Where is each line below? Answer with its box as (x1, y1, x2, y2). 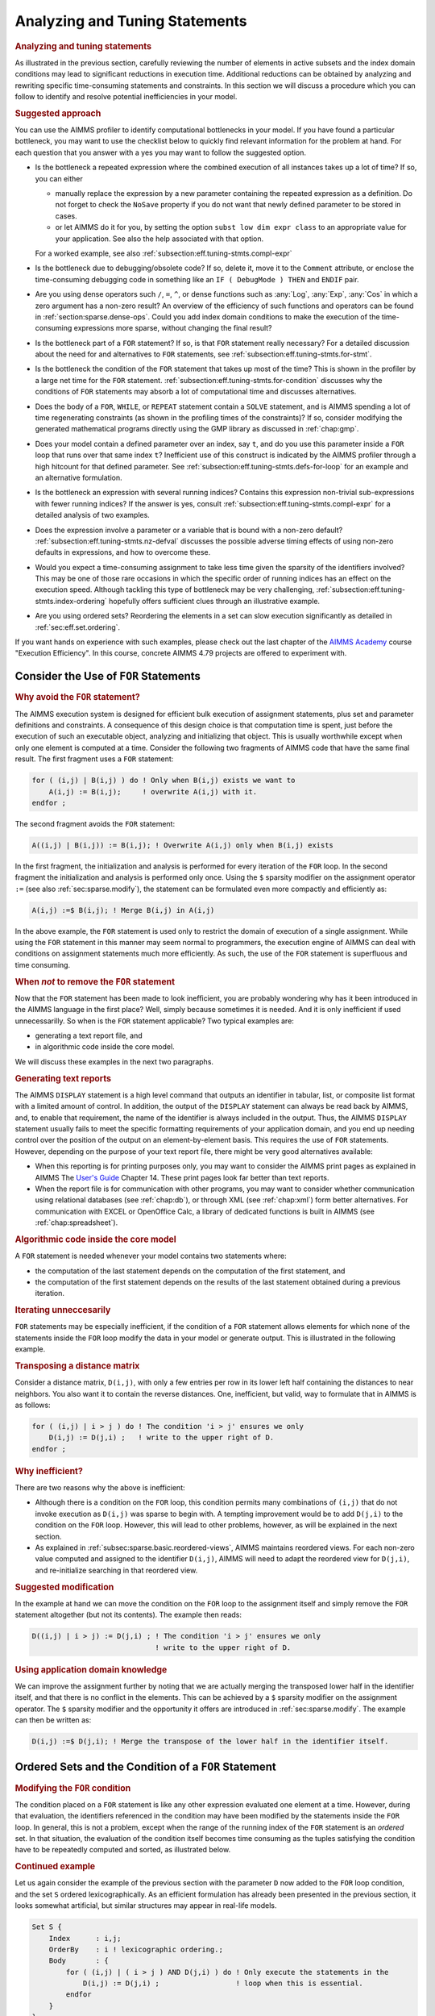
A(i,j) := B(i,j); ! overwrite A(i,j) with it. (48, 787, 258, 796)
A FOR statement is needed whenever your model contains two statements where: (14, 1251, 287, 1261)
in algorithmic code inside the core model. (35, 1042, 175, 1052)
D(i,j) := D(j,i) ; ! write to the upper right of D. (48, 1433, 275, 1443)
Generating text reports (14, 1073, 112, 1084)
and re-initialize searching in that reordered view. (35, 1565, 198, 1575)
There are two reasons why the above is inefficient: (14, 1483, 185, 1493)
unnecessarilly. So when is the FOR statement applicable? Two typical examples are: (14, 1016, 294, 1026)
